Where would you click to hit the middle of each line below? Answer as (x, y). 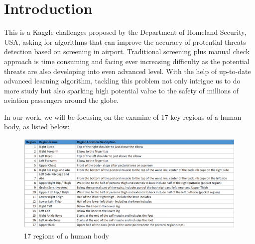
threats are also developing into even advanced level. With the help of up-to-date (127, 71)
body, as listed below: (37, 126)
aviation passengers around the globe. (62, 100)
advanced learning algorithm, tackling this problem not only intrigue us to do (122, 81)
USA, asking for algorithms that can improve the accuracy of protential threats (125, 41)
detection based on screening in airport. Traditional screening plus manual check (127, 51)
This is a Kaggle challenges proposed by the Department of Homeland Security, (125, 32)
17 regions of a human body (66, 236)
